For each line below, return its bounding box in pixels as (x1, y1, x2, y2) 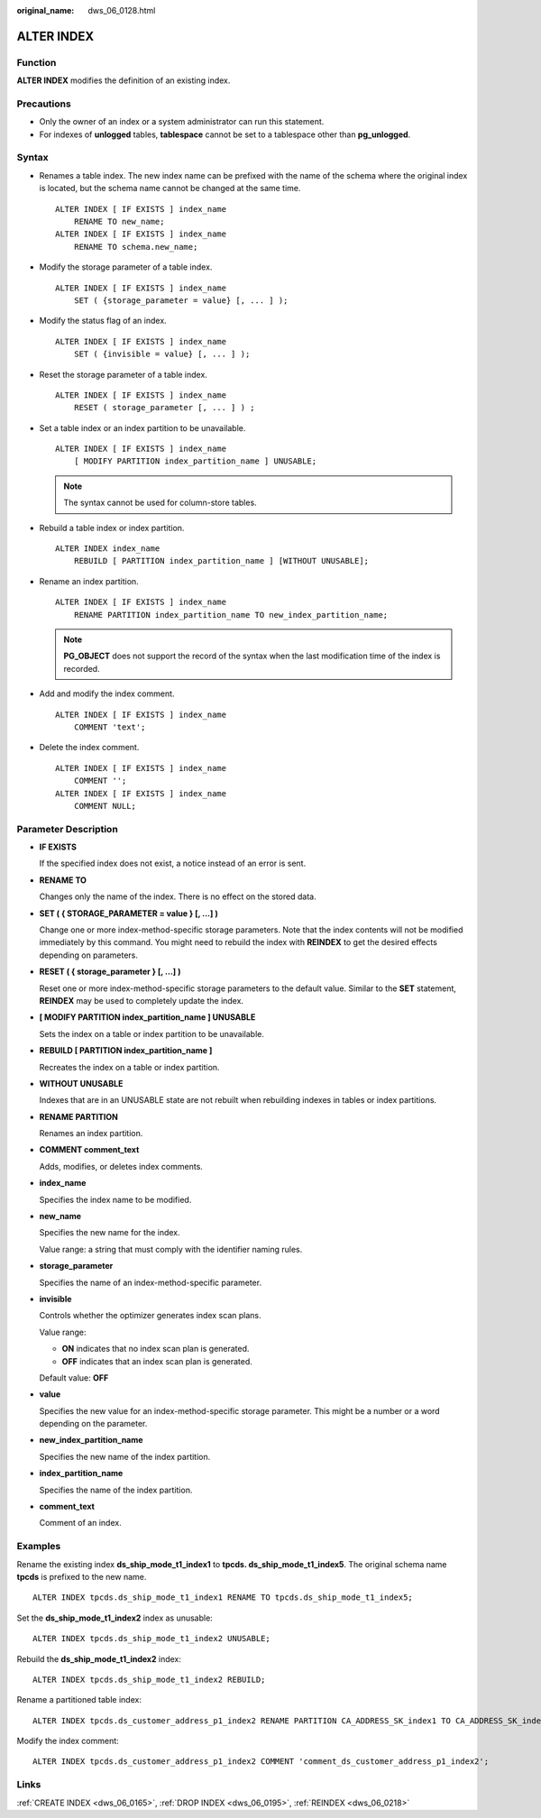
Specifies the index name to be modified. (39, 1194, 192, 1205)
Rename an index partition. (39, 575, 139, 586)
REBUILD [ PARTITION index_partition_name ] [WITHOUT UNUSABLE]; (73, 555, 370, 566)
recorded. (63, 663, 100, 674)
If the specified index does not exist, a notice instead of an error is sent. (39, 858, 307, 869)
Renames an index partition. (39, 1128, 143, 1139)
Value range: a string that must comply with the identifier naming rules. (39, 1244, 303, 1254)
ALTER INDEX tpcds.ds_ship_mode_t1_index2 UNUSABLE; (32, 1633, 270, 1644)
